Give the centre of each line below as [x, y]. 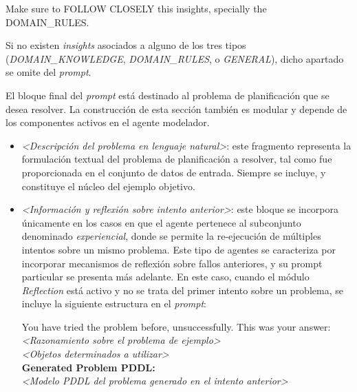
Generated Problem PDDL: [88, 367]
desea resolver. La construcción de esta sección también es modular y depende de [176, 109]
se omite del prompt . [48, 72]
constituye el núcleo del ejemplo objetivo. [108, 186]
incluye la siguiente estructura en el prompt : [114, 303]
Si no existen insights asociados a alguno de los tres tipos [126, 45]
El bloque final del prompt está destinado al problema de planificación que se [167, 95]
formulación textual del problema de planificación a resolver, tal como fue [177, 159]
